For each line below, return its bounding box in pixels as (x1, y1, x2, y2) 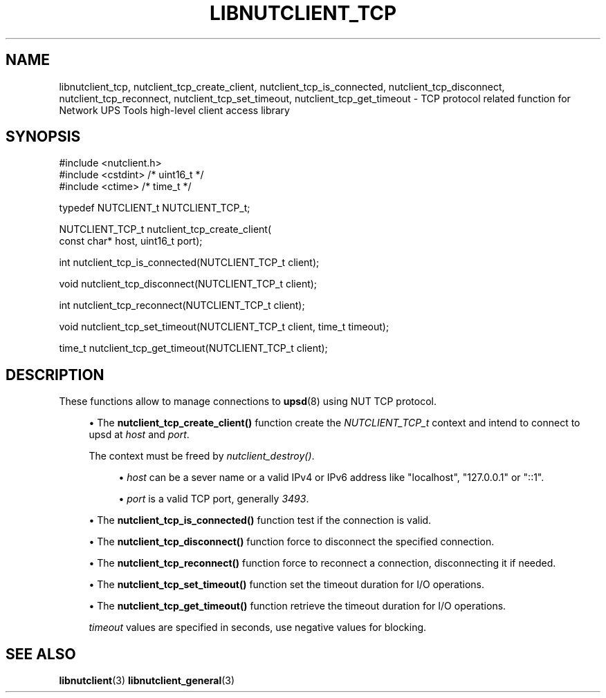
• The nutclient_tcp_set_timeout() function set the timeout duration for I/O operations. (89, 578, 484, 591)
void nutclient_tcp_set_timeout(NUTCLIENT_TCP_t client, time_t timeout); (59, 321, 389, 333)
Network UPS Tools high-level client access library (59, 104, 290, 116)
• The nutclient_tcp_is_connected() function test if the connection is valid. (89, 514, 432, 527)
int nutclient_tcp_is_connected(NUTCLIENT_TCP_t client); (59, 256, 320, 269)
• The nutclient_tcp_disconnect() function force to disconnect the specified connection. (89, 536, 495, 548)
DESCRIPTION (6, 366, 104, 384)
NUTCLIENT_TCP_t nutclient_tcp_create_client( (59, 223, 272, 236)
